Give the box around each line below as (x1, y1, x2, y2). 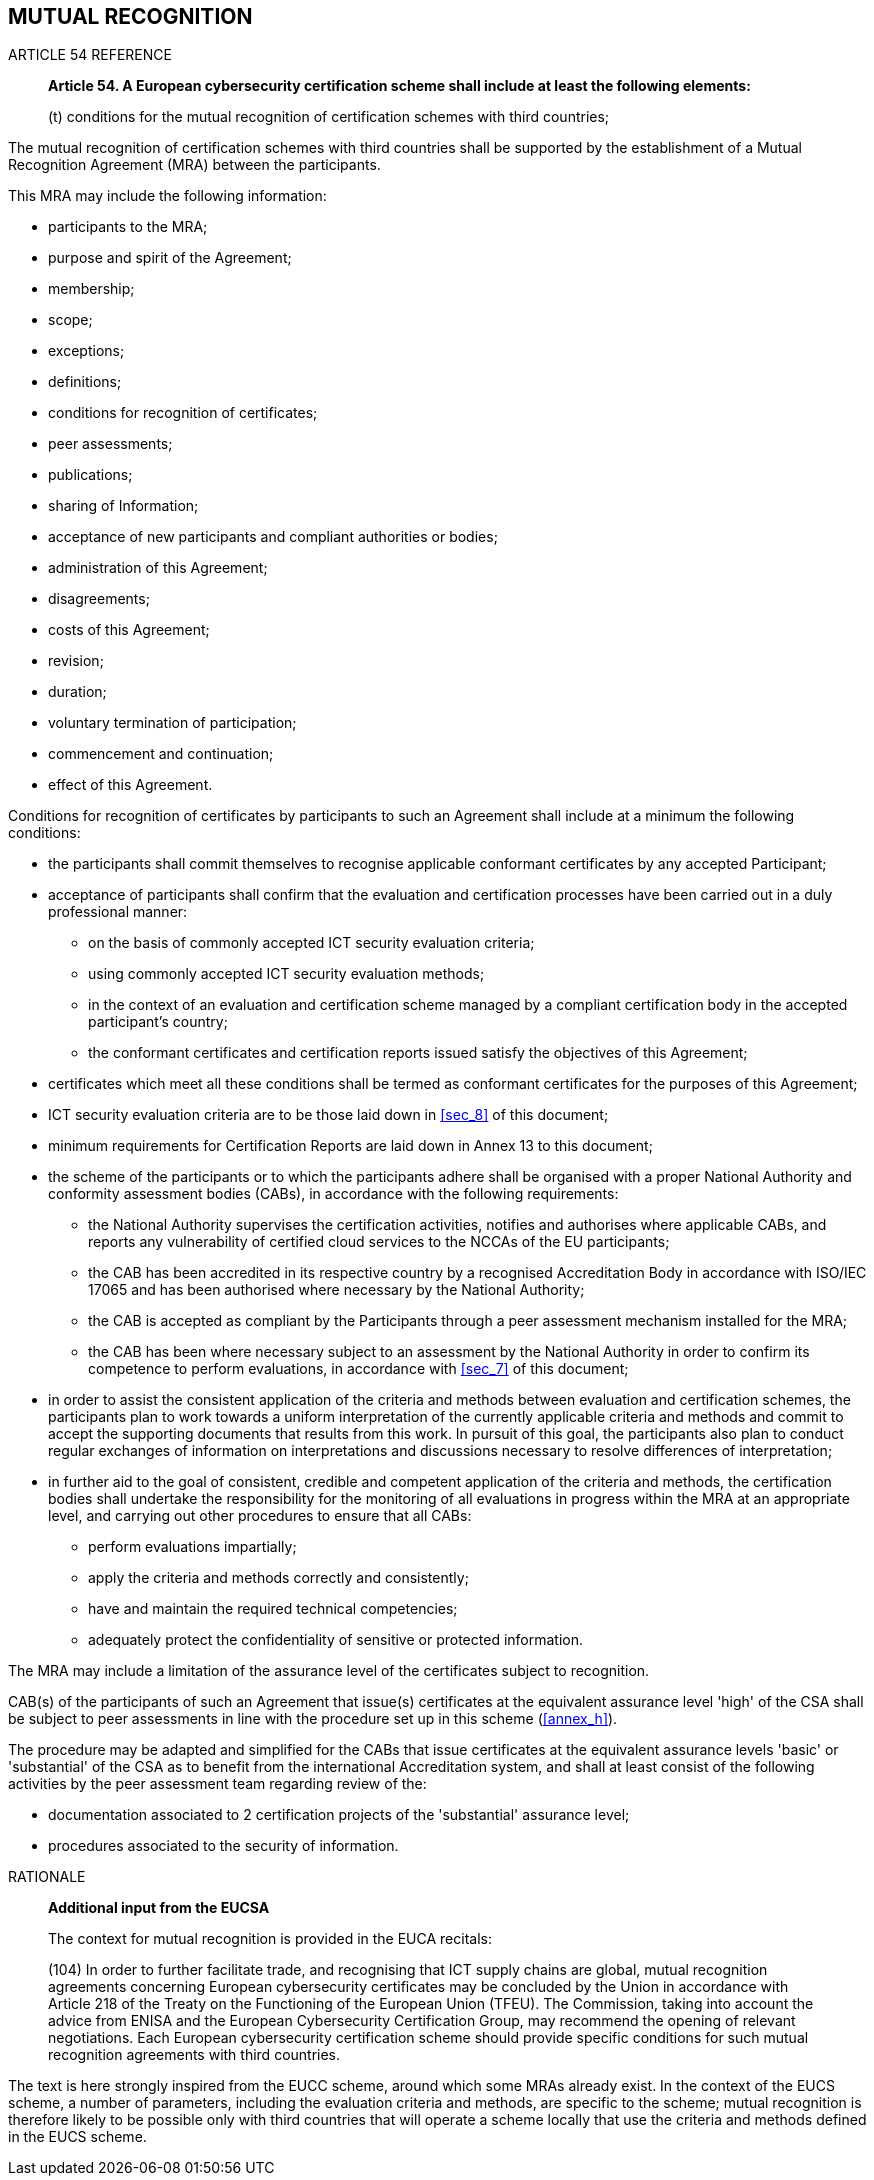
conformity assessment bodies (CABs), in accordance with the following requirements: (48, 1185, 619, 1203)
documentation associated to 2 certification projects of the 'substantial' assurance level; (48, 1806, 630, 1824)
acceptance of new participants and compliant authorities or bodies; (48, 528, 498, 546)
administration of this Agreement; (48, 559, 268, 577)
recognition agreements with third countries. (48, 2046, 341, 2064)
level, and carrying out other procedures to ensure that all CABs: (48, 1507, 472, 1525)
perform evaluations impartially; (88, 1538, 297, 1556)
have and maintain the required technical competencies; (88, 1600, 458, 1618)
